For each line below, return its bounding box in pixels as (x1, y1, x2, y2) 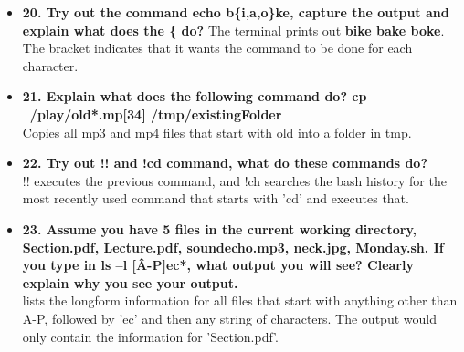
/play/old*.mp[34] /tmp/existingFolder (29, 104, 282, 123)
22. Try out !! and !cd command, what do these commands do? (22, 153, 427, 172)
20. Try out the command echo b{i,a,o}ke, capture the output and (22, 3, 449, 21)
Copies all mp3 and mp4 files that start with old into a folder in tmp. (22, 122, 412, 141)
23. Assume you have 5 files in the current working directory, (22, 219, 417, 238)
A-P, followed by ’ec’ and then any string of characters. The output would (22, 308, 437, 327)
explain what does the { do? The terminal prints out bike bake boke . (22, 20, 445, 39)
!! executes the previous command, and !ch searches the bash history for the (22, 171, 447, 190)
